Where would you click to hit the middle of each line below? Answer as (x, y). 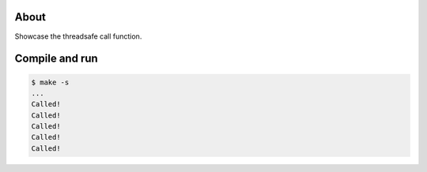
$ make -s (50, 82)
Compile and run (56, 59)
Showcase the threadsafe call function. (78, 36)
